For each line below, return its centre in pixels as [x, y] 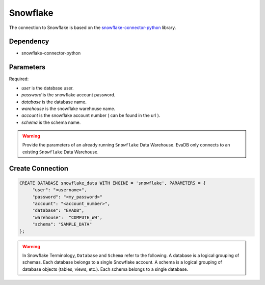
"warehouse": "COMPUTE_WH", [67, 217]
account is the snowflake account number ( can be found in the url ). [91, 115]
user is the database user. [47, 88]
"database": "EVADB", [58, 211]
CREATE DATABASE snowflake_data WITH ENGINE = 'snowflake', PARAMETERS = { [113, 183]
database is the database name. [54, 102]
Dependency [29, 42]
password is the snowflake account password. [68, 95]
